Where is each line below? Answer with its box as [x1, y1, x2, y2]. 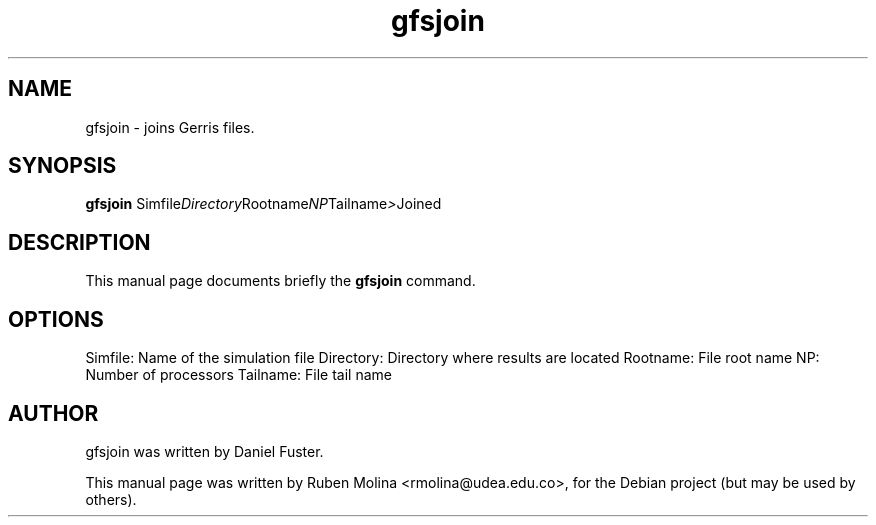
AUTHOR [8, 400, 99, 426]
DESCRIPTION [8, 229, 151, 255]
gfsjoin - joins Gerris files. [85, 118, 255, 136]
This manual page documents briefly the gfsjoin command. [85, 272, 476, 290]
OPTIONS [8, 306, 104, 332]
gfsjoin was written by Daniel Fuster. [85, 442, 324, 460]
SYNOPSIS [8, 153, 117, 179]
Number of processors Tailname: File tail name [85, 366, 392, 384]
